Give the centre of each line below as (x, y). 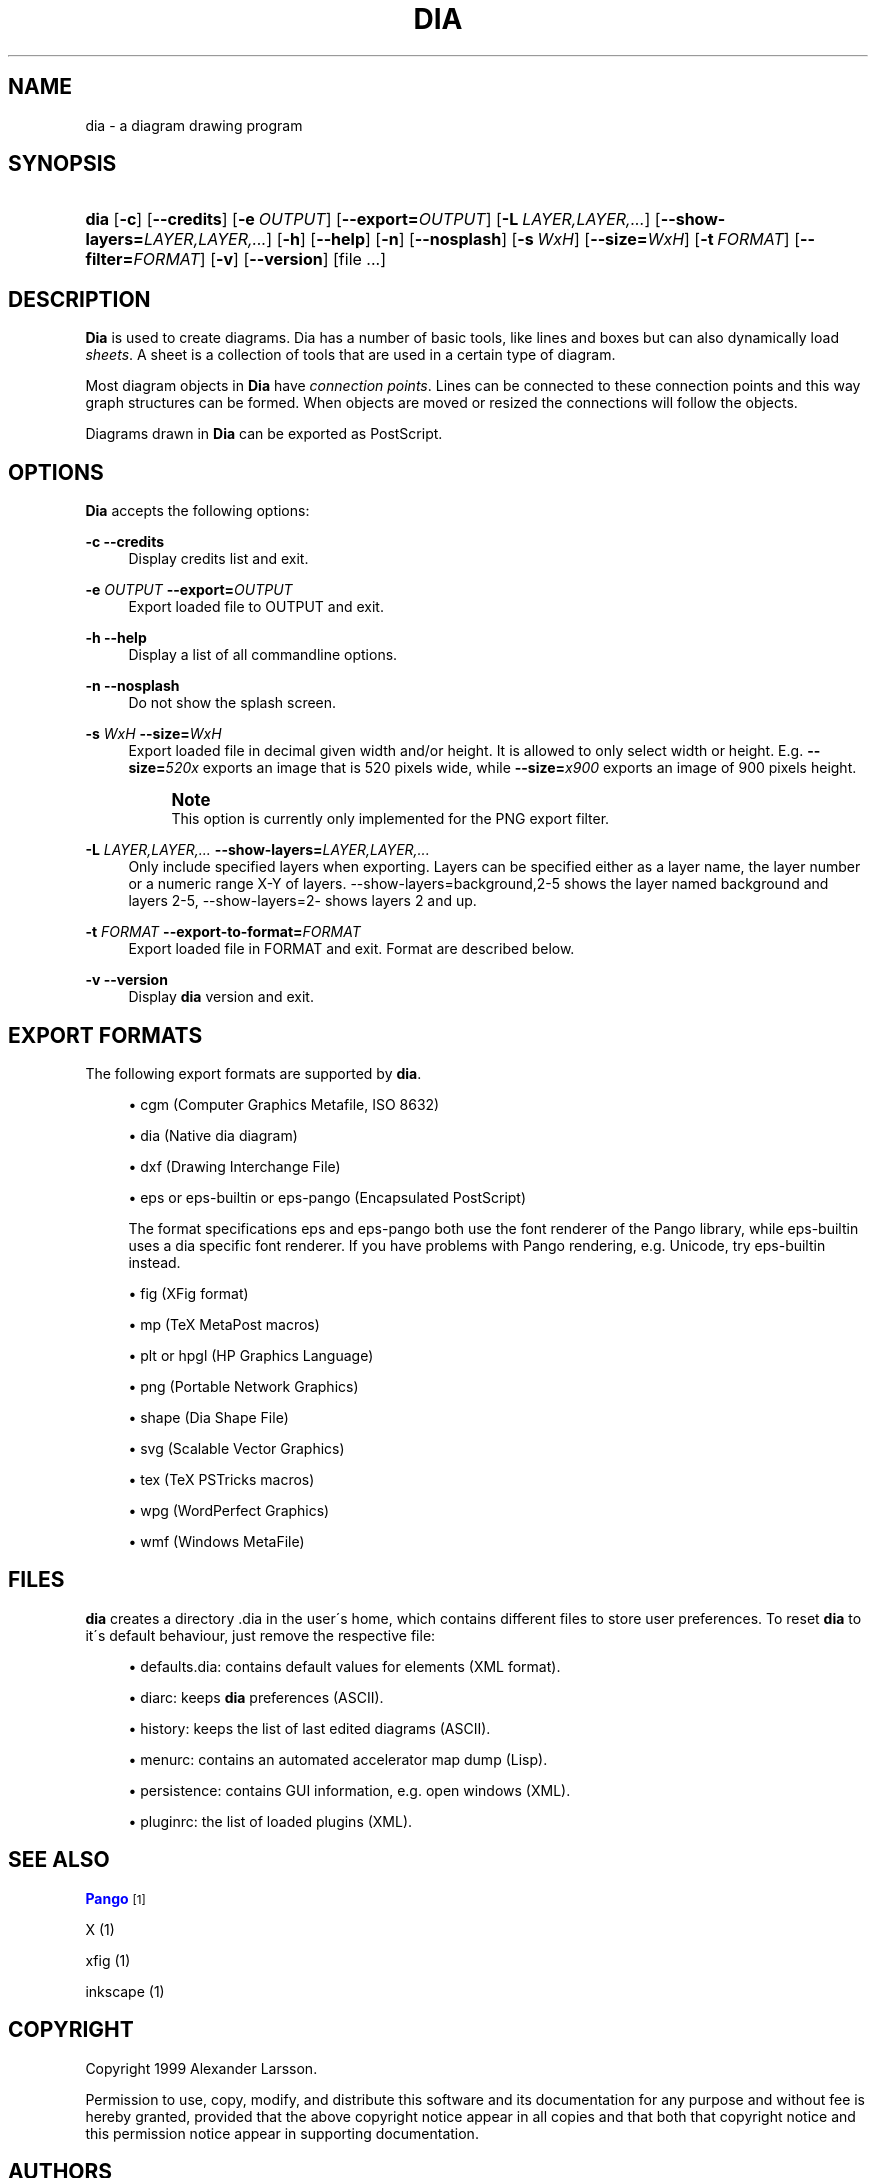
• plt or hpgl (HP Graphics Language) (251, 1355)
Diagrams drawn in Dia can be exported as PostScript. (264, 434)
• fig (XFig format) (188, 1293)
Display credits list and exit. (218, 559)
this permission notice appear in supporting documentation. (282, 2133)
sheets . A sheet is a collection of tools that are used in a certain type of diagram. (350, 355)
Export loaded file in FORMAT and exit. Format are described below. (351, 949)
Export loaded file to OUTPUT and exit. (256, 607)
